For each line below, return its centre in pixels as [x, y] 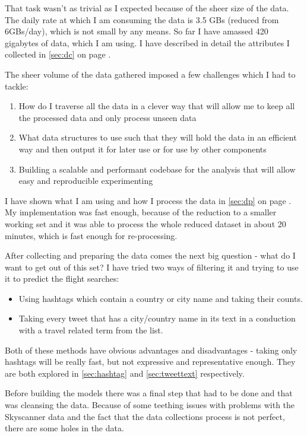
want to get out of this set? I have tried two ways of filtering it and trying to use [152, 267]
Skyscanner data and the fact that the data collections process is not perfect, [145, 416]
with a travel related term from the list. [91, 330]
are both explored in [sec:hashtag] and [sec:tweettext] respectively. [125, 373]
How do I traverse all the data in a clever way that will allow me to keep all [157, 106]
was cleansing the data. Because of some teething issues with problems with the [150, 405]
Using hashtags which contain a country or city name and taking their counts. [161, 298]
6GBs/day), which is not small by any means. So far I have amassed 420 [137, 31]
